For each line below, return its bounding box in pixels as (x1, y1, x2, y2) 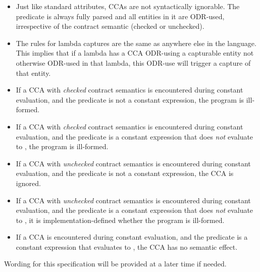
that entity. (16, 67, 51, 78)
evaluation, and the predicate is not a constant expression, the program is (16, 94, 244, 105)
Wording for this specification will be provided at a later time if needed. (4, 258, 227, 269)
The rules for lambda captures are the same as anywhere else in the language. (16, 37, 256, 48)
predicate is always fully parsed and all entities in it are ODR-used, (16, 11, 225, 21)
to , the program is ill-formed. (16, 141, 109, 152)
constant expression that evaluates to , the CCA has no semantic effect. (16, 241, 238, 252)
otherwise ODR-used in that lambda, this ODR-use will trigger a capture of (16, 57, 251, 68)
